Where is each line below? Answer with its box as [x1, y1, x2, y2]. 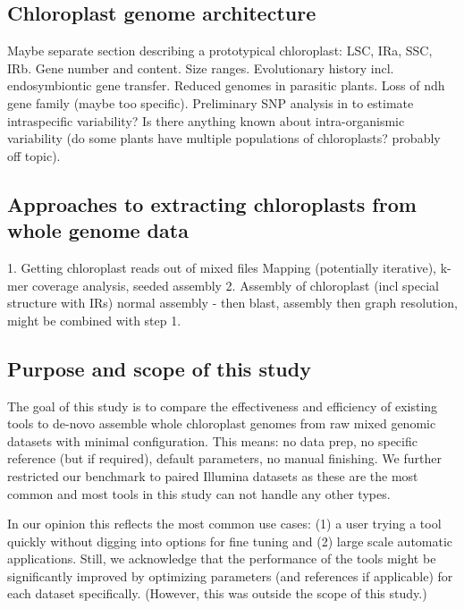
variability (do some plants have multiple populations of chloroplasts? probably [7, 129, 441, 148]
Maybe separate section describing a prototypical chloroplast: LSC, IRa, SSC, [7, 41, 433, 60]
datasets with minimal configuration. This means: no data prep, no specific [7, 431, 418, 450]
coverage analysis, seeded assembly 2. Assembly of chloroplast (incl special [32, 275, 439, 294]
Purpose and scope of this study [7, 354, 311, 382]
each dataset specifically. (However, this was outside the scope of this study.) [7, 584, 427, 603]
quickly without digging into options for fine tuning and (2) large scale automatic [7, 531, 453, 550]
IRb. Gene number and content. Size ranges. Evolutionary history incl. [7, 58, 394, 77]
